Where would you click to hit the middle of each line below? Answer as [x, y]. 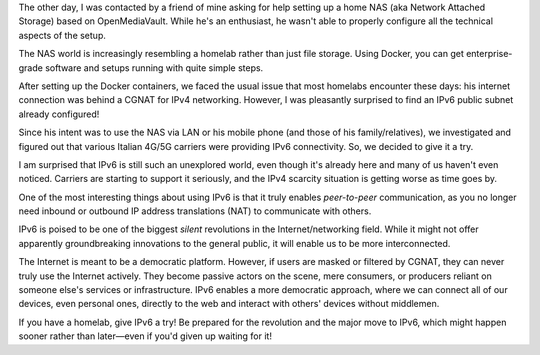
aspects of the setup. [62, 35]
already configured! [59, 114]
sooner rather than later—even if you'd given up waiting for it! [145, 336]
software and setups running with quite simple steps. [154, 67]
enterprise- [489, 54]
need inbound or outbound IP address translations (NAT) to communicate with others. [195, 211]
